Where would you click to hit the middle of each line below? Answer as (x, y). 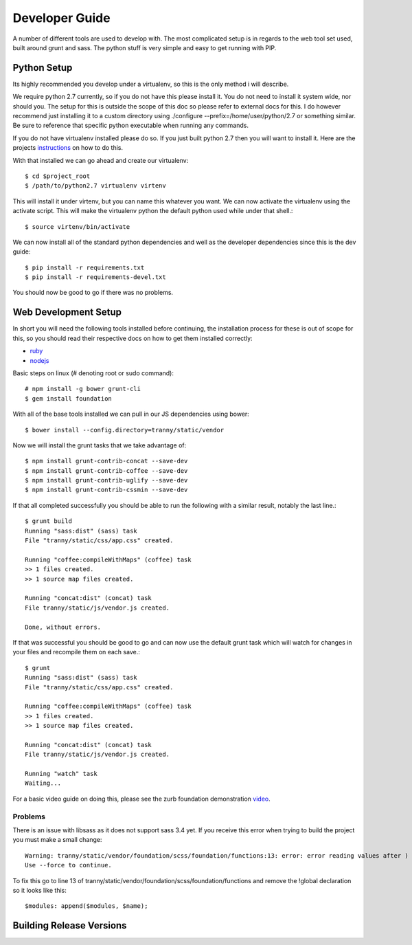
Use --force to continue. (69, 865)
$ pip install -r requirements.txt (85, 267)
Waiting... (43, 783)
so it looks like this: (39, 890)
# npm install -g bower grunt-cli (83, 389)
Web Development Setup (67, 312)
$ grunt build (48, 521)
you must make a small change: (57, 840)
